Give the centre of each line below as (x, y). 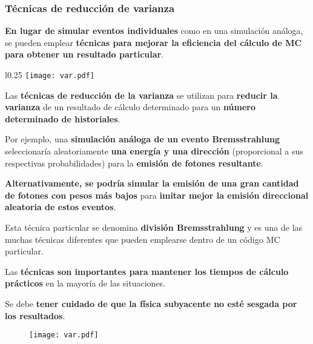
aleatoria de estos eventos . (61, 207)
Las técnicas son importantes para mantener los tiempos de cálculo (147, 271)
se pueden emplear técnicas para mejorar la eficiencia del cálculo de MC (153, 42)
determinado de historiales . (63, 118)
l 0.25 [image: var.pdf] (50, 74)
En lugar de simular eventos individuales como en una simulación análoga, (154, 31)
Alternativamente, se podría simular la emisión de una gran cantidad (152, 183)
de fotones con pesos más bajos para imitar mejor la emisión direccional (157, 195)
